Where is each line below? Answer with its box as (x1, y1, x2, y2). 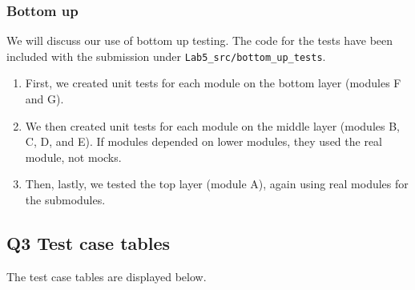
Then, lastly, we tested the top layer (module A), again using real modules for (25, 175, 409, 192)
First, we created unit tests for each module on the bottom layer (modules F (25, 75, 401, 91)
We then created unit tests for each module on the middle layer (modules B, (25, 117, 400, 134)
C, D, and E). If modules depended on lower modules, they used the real (25, 133, 382, 150)
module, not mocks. (25, 148, 122, 165)
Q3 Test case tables (6, 231, 171, 256)
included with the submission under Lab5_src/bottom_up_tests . (6, 47, 326, 64)
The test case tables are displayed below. (6, 268, 207, 284)
